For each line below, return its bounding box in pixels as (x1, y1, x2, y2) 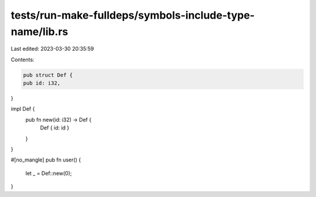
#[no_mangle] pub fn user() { (11, 156, 81, 163)
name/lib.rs (11, 25, 68, 38)
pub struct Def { (23, 72, 73, 78)
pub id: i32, (23, 80, 61, 87)
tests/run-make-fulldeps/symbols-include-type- (11, 9, 255, 22)
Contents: (11, 56, 35, 63)
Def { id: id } (40, 124, 70, 131)
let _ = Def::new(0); (25, 170, 73, 177)
